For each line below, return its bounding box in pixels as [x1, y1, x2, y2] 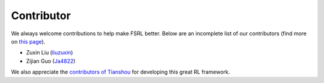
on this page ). [11, 38, 46, 45]
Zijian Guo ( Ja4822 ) [26, 57, 76, 64]
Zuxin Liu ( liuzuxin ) [26, 49, 73, 56]
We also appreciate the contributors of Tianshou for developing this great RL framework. [11, 69, 230, 76]
